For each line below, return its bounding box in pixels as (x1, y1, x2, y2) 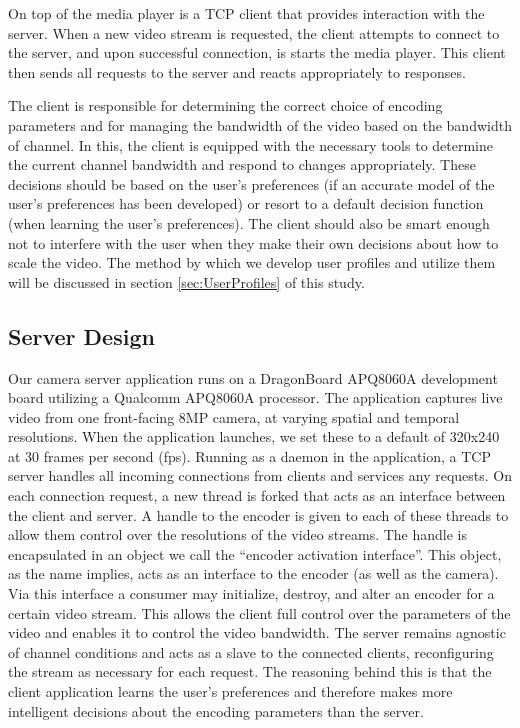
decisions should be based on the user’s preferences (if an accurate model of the (8, 173, 495, 194)
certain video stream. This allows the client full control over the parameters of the (8, 602, 511, 623)
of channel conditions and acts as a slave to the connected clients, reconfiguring (8, 641, 494, 662)
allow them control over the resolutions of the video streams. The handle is (8, 524, 468, 545)
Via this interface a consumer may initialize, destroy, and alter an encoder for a (8, 583, 495, 604)
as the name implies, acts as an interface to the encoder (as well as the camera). (8, 563, 499, 584)
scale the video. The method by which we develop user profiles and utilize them (8, 252, 496, 273)
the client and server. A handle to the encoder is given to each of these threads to (8, 504, 509, 525)
